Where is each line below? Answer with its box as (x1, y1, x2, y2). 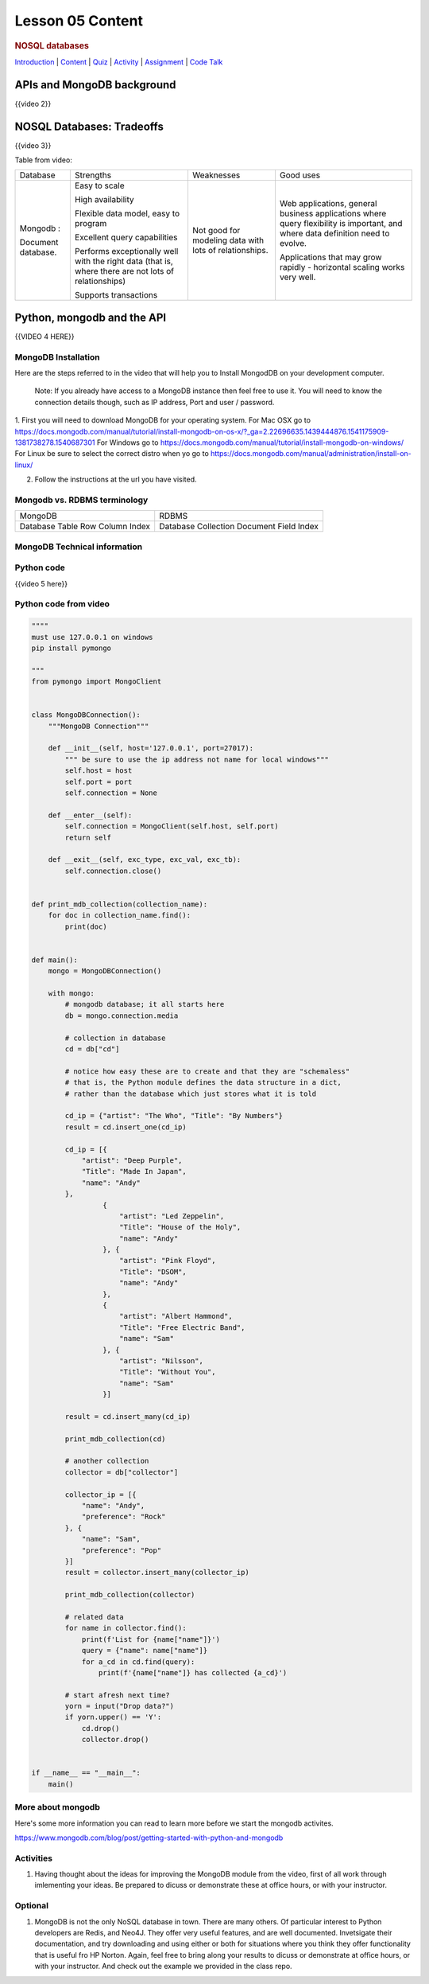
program (74, 218, 107, 229)
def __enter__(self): (48, 810, 133, 820)
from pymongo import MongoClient (31, 677, 162, 686)
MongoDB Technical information (14, 541, 143, 552)
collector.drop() (81, 1735, 149, 1744)
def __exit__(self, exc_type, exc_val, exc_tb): (48, 856, 242, 864)
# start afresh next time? (64, 1690, 170, 1699)
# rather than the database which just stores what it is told (64, 1089, 317, 1098)
